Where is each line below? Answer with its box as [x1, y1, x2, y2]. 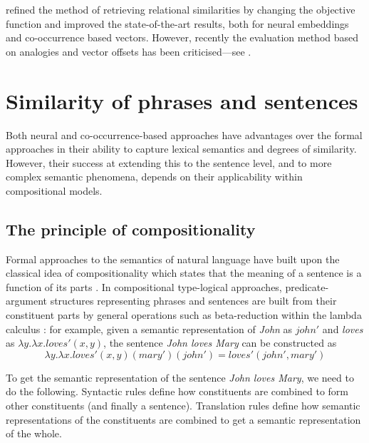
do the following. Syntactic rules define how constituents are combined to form [6, 384, 349, 399]
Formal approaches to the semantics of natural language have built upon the [6, 251, 340, 266]
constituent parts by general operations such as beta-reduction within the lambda [6, 307, 362, 322]
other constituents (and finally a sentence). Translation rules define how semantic [6, 398, 360, 413]
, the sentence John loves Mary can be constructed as [103, 335, 337, 350]
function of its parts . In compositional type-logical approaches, [6, 279, 282, 294]
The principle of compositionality [6, 218, 256, 240]
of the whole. [6, 426, 62, 441]
